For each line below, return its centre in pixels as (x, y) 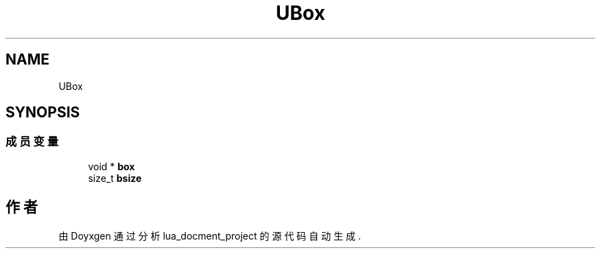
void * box (111, 166)
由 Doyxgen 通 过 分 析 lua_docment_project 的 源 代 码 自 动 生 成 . (210, 235)
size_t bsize (115, 178)
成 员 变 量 (32, 142)
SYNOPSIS (43, 113)
